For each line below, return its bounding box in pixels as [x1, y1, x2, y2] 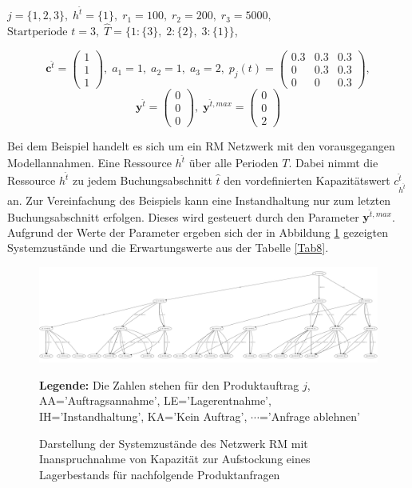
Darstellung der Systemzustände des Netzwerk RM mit [39, 434, 308, 451]
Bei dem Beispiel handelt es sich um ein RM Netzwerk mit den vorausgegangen [7, 137, 395, 154]
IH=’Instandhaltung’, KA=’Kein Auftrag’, [39, 407, 248, 424]
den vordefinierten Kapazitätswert [224, 172, 390, 189]
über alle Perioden [188, 154, 279, 171]
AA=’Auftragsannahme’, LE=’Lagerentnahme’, [39, 392, 271, 409]
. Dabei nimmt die [288, 154, 378, 171]
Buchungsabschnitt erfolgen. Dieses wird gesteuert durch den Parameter [7, 208, 359, 225]
